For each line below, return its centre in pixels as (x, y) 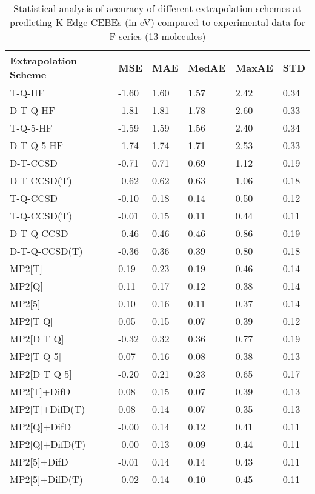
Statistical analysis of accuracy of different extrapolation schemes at (157, 8)
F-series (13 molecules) (157, 36)
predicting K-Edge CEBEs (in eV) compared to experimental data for (157, 22)
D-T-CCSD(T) (41, 180)
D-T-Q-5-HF (36, 145)
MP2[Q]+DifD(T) (48, 444)
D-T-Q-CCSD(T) (46, 251)
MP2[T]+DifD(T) (48, 409)
